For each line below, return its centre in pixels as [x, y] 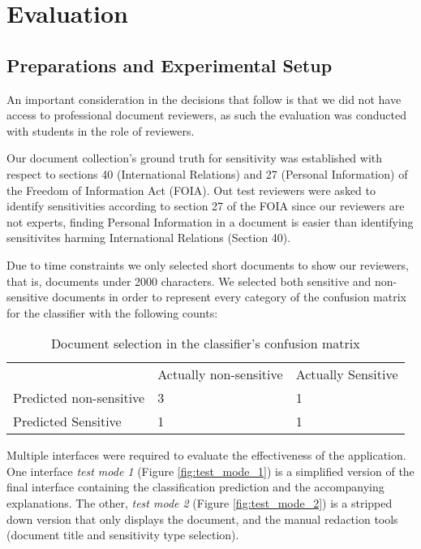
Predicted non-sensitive [79, 398]
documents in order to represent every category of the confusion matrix [229, 297]
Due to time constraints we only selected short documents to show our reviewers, [208, 264]
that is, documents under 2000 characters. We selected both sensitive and [189, 281]
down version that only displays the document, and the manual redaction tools [202, 519]
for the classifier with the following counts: [112, 312]
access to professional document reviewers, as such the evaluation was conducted [206, 115]
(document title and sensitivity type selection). [123, 535]
